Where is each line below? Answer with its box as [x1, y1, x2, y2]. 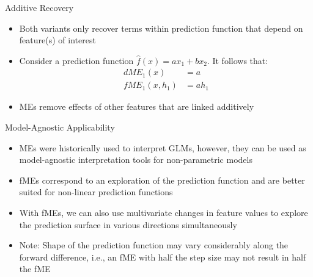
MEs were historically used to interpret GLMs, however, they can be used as [19, 141, 306, 154]
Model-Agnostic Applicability [5, 121, 115, 134]
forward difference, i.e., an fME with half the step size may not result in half [19, 250, 306, 263]
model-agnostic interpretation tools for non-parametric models [19, 153, 252, 166]
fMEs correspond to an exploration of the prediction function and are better [19, 173, 305, 186]
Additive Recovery [5, 1, 74, 13]
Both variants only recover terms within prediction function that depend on [19, 21, 303, 34]
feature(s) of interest [19, 34, 96, 46]
